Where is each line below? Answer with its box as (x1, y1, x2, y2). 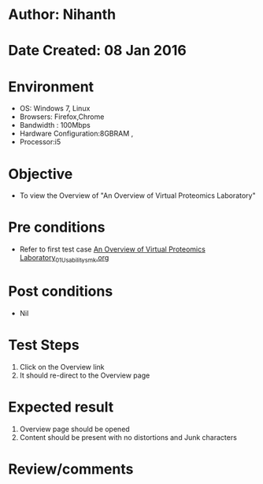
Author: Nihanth (8, 6, 117, 24)
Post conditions (8, 282, 113, 300)
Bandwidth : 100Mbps (19, 121, 91, 130)
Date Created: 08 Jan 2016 (8, 42, 187, 60)
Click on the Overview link (19, 362, 105, 371)
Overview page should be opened (19, 424, 130, 434)
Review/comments (8, 460, 134, 478)
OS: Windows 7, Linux (19, 104, 91, 114)
